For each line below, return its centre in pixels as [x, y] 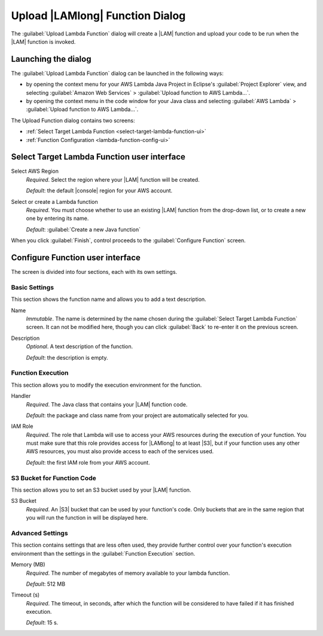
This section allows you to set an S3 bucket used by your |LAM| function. [101, 490]
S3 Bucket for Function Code [54, 478]
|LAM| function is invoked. [43, 41]
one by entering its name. [57, 218]
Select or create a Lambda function [54, 201]
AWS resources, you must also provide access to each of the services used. [120, 451]
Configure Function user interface [76, 258]
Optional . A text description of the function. [80, 346]
